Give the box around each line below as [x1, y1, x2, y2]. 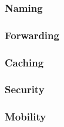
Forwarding [5, 27, 59, 42]
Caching [5, 55, 44, 69]
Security [5, 82, 45, 97]
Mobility [5, 109, 46, 124]
